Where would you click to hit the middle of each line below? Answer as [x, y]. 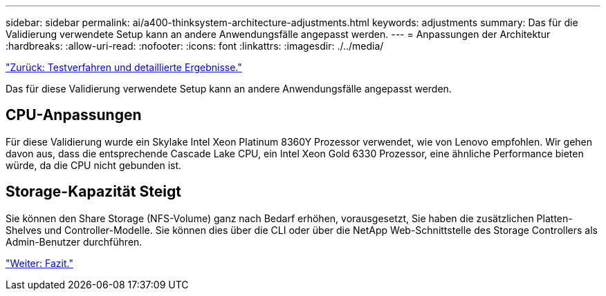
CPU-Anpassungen [74, 115]
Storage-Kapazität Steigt [93, 192]
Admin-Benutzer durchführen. [74, 241]
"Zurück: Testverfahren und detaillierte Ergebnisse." [124, 67]
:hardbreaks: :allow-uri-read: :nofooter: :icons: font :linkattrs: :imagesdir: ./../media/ [195, 46]
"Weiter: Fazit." [39, 263]
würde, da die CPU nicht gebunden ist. [94, 165]
